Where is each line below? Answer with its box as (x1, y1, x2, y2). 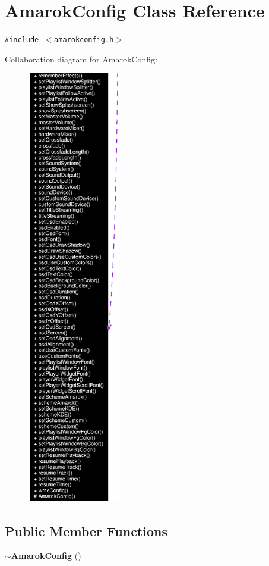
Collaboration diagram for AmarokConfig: (5, 52, 157, 65)
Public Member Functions (5, 521, 167, 540)
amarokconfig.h (54, 36, 114, 45)
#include (5, 36, 39, 45)
